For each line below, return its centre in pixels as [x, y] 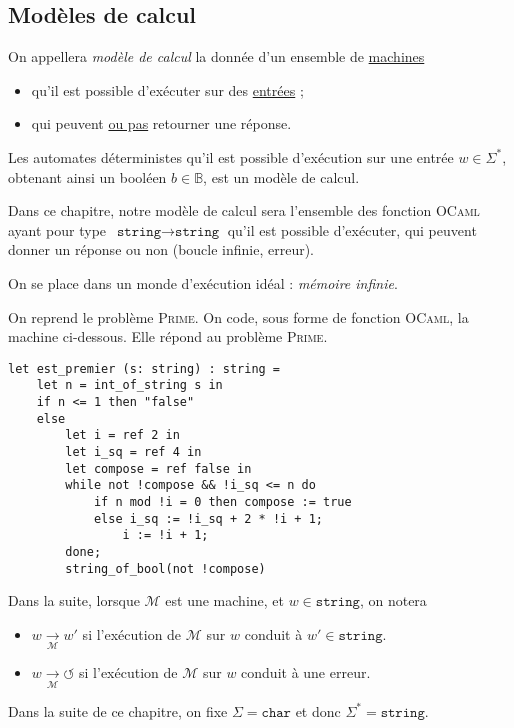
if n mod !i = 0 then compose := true [222, 501]
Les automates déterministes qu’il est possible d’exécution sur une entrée [231, 156]
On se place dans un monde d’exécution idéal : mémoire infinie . [203, 282]
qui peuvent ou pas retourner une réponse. [161, 123]
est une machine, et [224, 600]
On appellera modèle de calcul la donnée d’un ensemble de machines [216, 56]
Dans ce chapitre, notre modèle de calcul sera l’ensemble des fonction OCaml [244, 210]
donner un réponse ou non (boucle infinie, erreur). [161, 249]
